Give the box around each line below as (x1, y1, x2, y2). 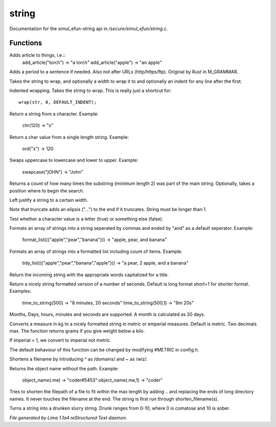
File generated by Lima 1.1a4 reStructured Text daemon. (9, 414, 127, 421)
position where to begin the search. (9, 187, 84, 194)
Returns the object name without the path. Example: (9, 365, 119, 371)
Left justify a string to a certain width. (9, 197, 88, 203)
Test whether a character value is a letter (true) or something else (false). (9, 216, 164, 222)
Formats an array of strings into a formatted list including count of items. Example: (9, 248, 182, 254)
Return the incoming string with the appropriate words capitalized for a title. (9, 271, 169, 278)
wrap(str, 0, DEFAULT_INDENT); (18, 100, 97, 105)
